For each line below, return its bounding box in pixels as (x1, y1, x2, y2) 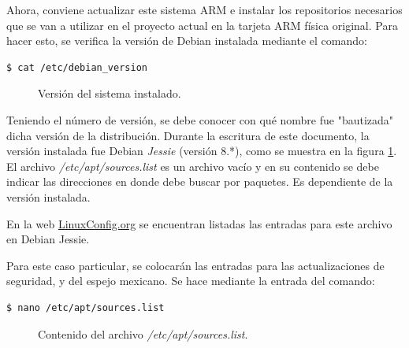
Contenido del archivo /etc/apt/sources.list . (38, 325, 248, 342)
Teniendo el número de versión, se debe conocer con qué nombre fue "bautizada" (6, 111, 394, 128)
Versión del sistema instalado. (38, 85, 181, 102)
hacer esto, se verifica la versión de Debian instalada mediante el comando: (6, 32, 367, 49)
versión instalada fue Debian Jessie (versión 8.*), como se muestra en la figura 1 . (6, 143, 397, 159)
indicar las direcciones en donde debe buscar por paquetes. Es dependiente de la (6, 173, 393, 190)
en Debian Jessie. (6, 231, 90, 247)
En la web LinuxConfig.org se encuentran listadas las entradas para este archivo (6, 215, 392, 231)
